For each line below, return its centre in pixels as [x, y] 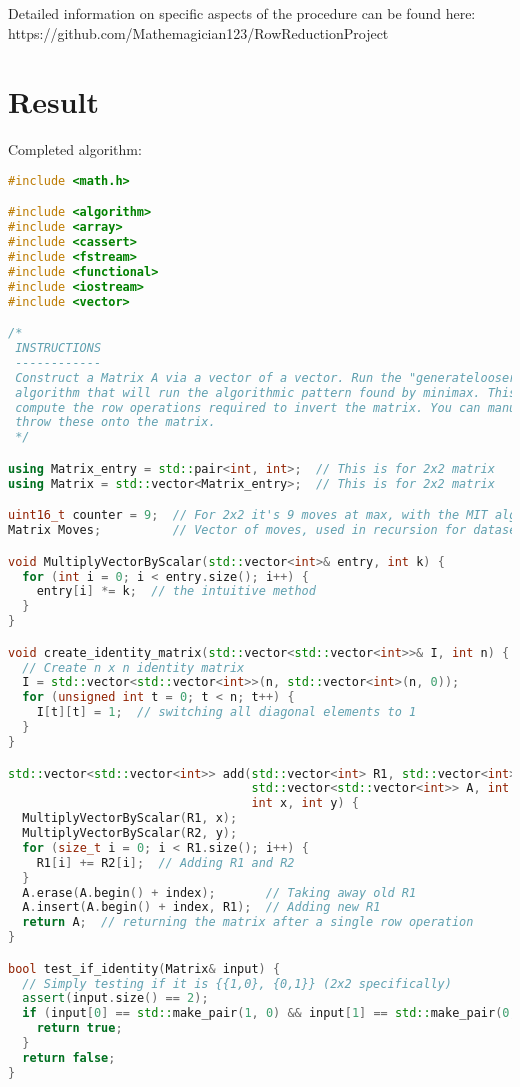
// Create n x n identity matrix [133, 667]
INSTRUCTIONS [58, 348]
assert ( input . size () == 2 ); [115, 998]
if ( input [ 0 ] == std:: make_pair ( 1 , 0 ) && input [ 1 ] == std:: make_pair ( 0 [266, 1013]
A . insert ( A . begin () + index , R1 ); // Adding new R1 [201, 907]
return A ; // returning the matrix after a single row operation [248, 922]
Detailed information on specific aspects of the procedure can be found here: [242, 13]
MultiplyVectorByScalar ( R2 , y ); [130, 833]
